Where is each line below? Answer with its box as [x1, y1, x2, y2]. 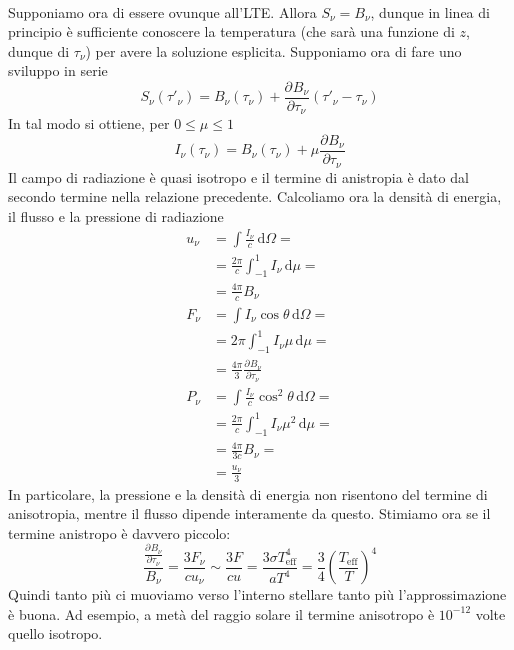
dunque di [8, 40, 70, 61]
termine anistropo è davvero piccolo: [8, 522, 231, 543]
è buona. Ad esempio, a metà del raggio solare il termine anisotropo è [8, 603, 435, 624]
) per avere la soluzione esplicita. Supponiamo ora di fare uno [85, 40, 462, 61]
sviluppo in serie [8, 60, 108, 81]
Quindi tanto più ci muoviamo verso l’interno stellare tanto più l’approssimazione [8, 584, 507, 605]
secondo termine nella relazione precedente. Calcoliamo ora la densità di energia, [8, 186, 502, 207]
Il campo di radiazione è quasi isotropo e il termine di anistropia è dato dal [8, 166, 469, 187]
